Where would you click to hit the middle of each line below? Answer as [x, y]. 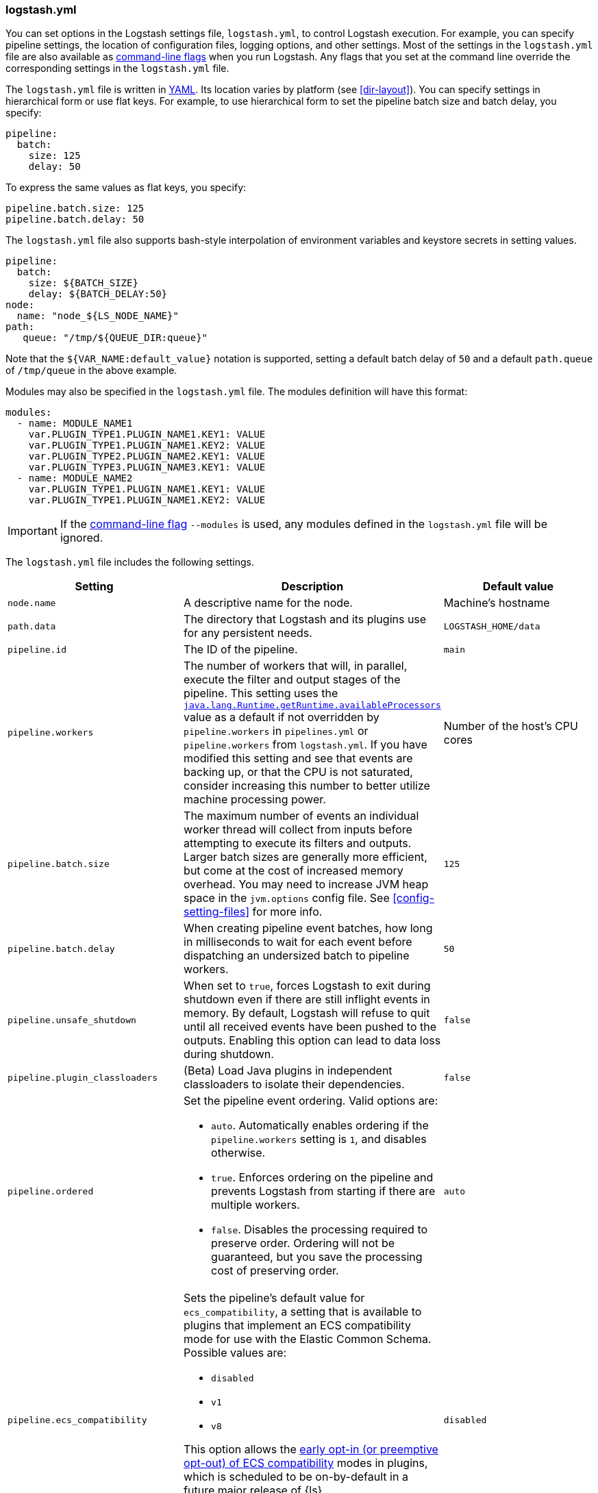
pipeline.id [37, 649]
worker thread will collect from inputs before [298, 830]
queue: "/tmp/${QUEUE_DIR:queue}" [115, 338]
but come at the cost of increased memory [294, 871]
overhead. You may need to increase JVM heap [306, 884]
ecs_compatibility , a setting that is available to [303, 1312]
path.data [32, 626]
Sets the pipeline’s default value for [274, 1298]
